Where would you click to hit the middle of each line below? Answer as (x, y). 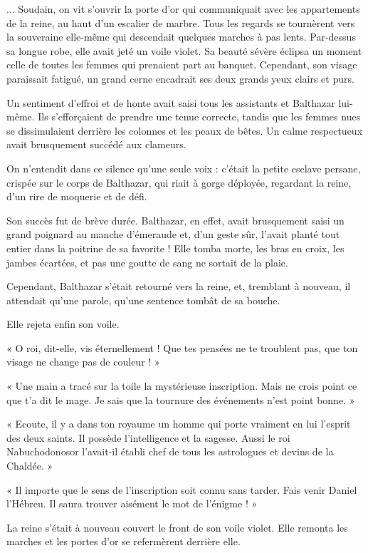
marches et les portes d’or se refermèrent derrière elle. (123, 541)
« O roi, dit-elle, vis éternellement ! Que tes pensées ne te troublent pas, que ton (182, 347)
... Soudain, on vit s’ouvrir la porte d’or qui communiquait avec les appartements (183, 9)
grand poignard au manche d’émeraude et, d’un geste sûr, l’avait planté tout (173, 234)
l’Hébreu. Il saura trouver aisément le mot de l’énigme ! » (132, 503)
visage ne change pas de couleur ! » (83, 362)
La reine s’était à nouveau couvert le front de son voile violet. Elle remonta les (177, 527)
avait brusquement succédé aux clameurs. (96, 144)
